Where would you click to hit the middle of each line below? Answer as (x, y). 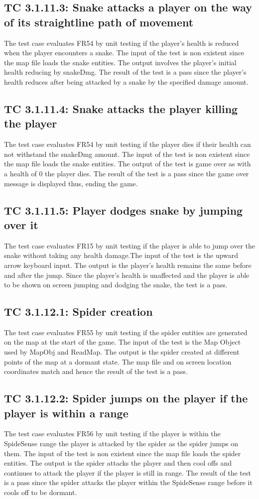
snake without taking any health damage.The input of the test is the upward (121, 255)
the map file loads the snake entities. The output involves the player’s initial (120, 62)
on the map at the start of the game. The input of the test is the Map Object (123, 342)
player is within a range (66, 413)
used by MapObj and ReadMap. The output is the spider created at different (122, 352)
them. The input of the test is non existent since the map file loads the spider (123, 453)
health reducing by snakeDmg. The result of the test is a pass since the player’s (125, 72)
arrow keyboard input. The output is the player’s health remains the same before (128, 265)
